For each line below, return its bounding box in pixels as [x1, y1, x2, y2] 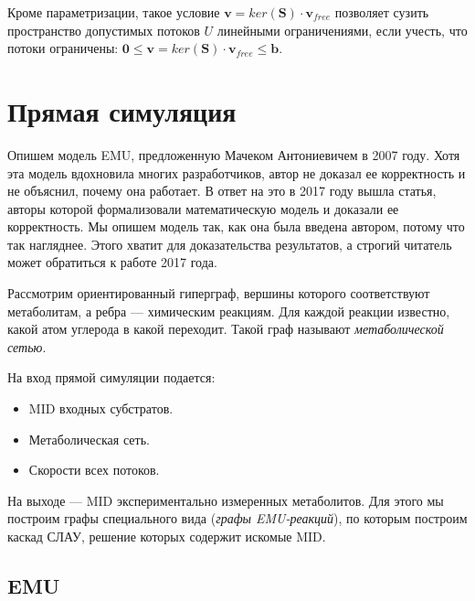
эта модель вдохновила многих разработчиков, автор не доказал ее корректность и [7, 163, 466, 182]
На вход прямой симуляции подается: [7, 368, 216, 387]
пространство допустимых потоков [7, 20, 200, 39]
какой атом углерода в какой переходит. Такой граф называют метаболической [7, 319, 444, 338]
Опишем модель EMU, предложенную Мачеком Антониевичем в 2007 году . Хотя [7, 145, 460, 164]
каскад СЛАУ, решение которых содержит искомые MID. [7, 527, 326, 545]
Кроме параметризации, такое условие [7, 3, 220, 21]
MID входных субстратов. [28, 399, 174, 418]
